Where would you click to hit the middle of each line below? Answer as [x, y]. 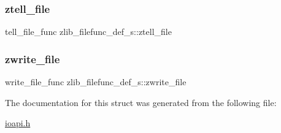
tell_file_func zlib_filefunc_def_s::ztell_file [88, 32]
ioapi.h [18, 123]
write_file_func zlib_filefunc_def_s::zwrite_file [96, 82]
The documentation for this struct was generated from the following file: [141, 102]
